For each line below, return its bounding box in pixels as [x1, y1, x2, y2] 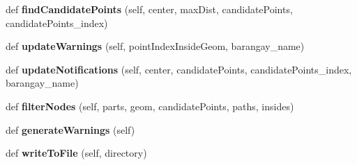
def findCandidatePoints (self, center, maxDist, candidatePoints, [6, 2, 293, 16]
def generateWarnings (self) [6, 122, 135, 137]
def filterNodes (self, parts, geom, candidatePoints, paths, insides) [6, 98, 294, 113]
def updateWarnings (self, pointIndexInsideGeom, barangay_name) [6, 39, 305, 53]
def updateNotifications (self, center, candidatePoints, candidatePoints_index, [6, 62, 352, 76]
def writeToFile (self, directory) [6, 146, 147, 160]
